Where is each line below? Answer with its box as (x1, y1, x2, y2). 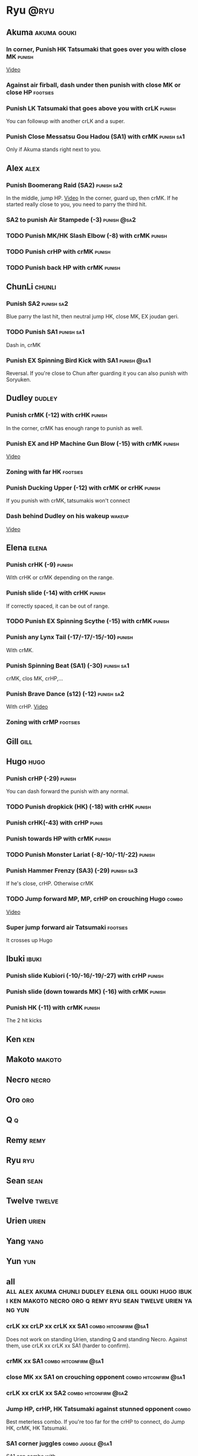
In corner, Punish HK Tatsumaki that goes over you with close (6, 45, 187, 53)
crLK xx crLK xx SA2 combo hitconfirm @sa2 (6, 1388, 129, 1397)
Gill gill (6, 736, 33, 746)
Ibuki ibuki (6, 954, 42, 964)
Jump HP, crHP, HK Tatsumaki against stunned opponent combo (6, 1404, 191, 1413)
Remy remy (6, 1135, 46, 1145)
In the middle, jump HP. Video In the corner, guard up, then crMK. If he (6, 194, 178, 202)
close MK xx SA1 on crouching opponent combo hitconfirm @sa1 (6, 1373, 186, 1381)
